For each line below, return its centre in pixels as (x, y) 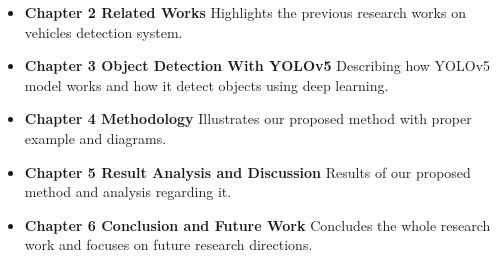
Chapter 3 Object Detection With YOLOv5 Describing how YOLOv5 (257, 65)
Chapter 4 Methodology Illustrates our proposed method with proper (248, 118)
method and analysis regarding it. (128, 191)
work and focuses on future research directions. (168, 244)
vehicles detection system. (103, 31)
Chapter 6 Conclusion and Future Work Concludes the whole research (257, 224)
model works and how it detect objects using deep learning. (206, 84)
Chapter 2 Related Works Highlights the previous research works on (245, 12)
